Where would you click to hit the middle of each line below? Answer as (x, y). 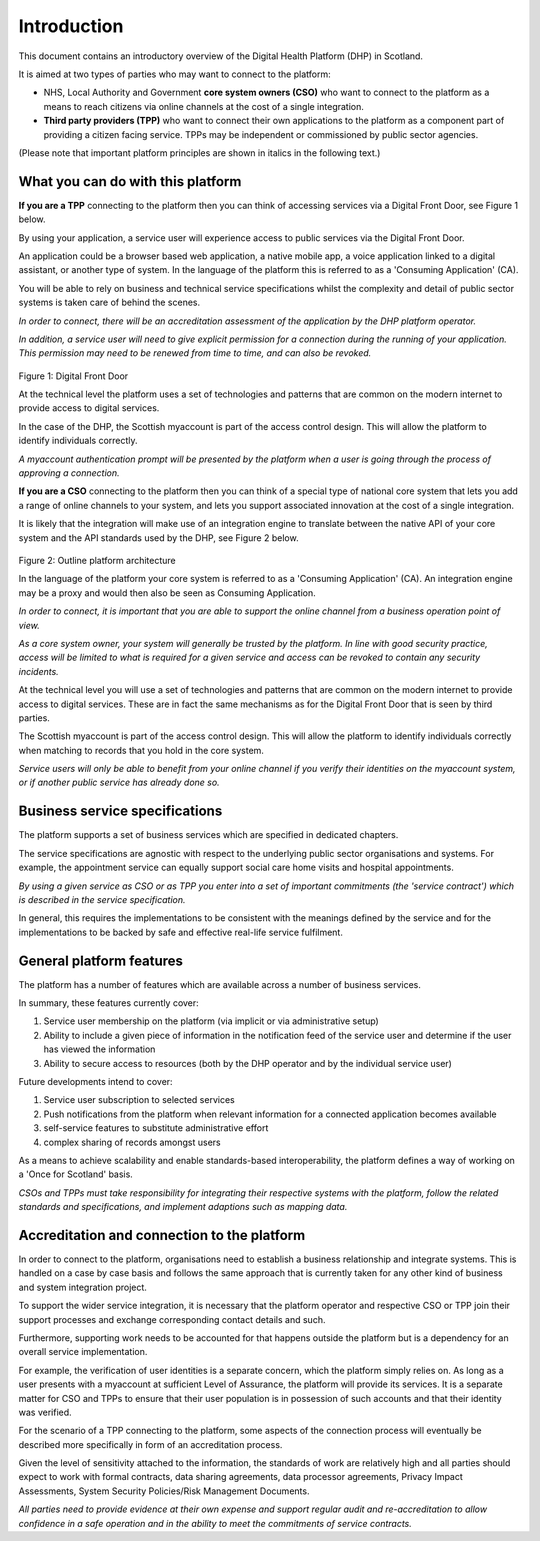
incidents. (38, 671)
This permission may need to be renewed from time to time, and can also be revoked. (195, 353)
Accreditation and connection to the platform (162, 1235)
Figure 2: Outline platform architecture (97, 560)
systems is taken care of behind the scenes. (109, 302)
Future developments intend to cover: (96, 1081)
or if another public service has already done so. (119, 782)
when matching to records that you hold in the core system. (141, 750)
